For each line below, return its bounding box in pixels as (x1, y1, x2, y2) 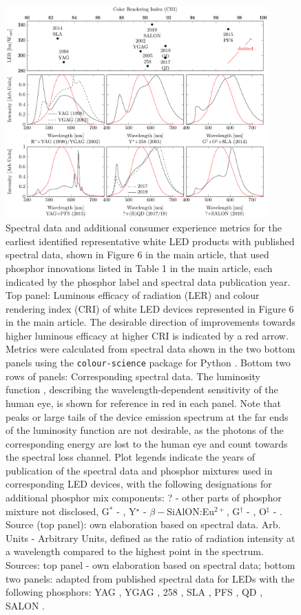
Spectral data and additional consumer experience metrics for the (6, 220, 282, 235)
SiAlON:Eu (167, 503, 214, 518)
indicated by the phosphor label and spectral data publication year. (6, 274, 291, 289)
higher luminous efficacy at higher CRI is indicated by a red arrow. (6, 328, 289, 342)
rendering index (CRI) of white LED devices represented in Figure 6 (6, 301, 294, 315)
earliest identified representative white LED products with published (6, 233, 295, 248)
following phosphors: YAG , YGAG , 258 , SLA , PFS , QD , (6, 585, 263, 599)
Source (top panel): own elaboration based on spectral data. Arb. (6, 517, 281, 532)
